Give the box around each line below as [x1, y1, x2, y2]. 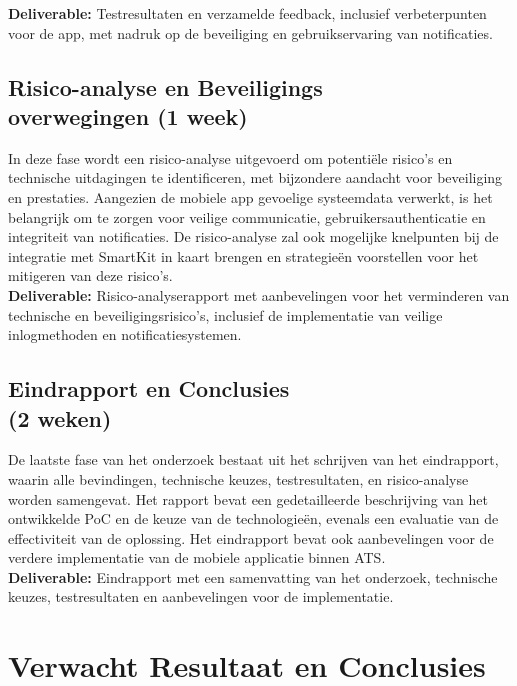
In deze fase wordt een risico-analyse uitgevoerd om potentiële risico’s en [8, 147, 453, 168]
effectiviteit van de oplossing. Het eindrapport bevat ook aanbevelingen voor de [8, 527, 494, 548]
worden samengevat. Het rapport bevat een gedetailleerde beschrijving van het [8, 488, 488, 509]
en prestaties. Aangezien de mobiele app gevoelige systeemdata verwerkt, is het [8, 186, 493, 207]
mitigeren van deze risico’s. [8, 265, 173, 286]
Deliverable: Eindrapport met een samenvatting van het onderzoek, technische [8, 566, 498, 587]
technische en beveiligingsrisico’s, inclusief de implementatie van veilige [8, 304, 443, 325]
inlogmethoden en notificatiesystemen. [8, 324, 242, 345]
